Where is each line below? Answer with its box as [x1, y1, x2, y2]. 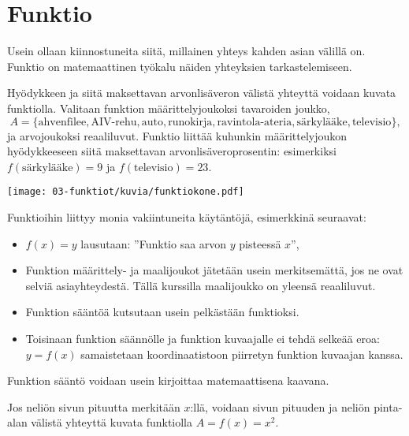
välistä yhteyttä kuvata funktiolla [31, 414, 193, 430]
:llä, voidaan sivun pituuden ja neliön [190, 398, 370, 415]
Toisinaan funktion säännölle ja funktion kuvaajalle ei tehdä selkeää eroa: [25, 330, 380, 346]
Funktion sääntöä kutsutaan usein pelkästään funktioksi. [25, 304, 299, 320]
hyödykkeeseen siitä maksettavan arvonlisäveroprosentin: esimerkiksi [7, 143, 336, 159]
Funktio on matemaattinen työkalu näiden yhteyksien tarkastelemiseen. [7, 58, 352, 74]
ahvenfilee [38, 116, 87, 128]
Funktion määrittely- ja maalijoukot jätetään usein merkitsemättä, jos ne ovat [25, 262, 403, 278]
